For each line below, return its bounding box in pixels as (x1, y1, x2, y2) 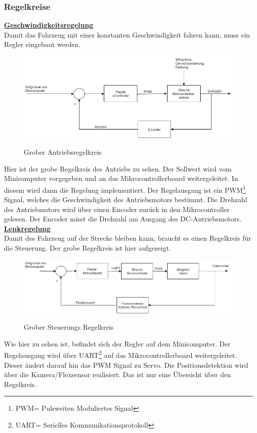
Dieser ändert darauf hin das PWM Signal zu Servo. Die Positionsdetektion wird (4, 359, 249, 370)
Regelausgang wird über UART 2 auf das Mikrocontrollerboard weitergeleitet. (4, 348, 237, 360)
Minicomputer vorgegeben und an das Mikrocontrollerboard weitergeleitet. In (4, 173, 238, 183)
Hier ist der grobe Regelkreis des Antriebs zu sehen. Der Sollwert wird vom (4, 163, 232, 173)
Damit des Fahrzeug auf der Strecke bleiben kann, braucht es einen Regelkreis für (4, 233, 251, 243)
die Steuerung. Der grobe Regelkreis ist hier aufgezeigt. (4, 243, 171, 253)
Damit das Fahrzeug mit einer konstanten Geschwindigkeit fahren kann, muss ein (4, 29, 250, 40)
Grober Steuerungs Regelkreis (24, 322, 114, 332)
